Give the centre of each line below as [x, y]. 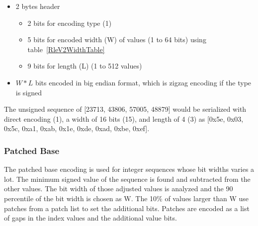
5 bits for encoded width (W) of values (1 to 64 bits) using [117, 39]
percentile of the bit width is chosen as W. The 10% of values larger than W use [127, 198]
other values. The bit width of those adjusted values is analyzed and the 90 [119, 188]
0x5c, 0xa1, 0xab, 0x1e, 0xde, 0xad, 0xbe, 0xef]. [77, 128]
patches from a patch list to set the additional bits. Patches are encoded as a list [127, 208]
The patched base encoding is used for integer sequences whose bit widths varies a [129, 169]
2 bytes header [38, 6]
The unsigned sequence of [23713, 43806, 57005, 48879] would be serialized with [125, 109]
